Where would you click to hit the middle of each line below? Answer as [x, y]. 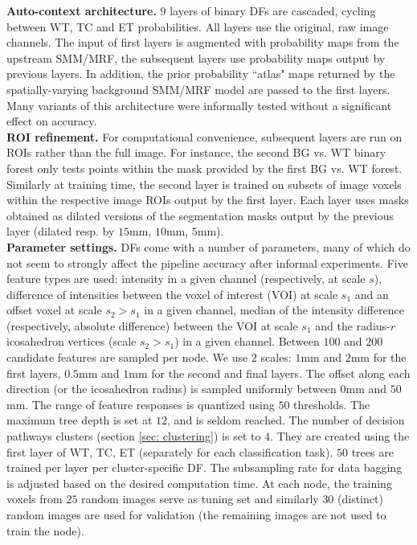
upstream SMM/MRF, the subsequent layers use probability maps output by [196, 57]
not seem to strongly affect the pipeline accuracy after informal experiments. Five [207, 262]
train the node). [45, 530]
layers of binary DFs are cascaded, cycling [273, 10]
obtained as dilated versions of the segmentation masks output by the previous [200, 215]
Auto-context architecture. [82, 10]
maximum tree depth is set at [80, 420]
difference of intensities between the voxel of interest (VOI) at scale [172, 294]
